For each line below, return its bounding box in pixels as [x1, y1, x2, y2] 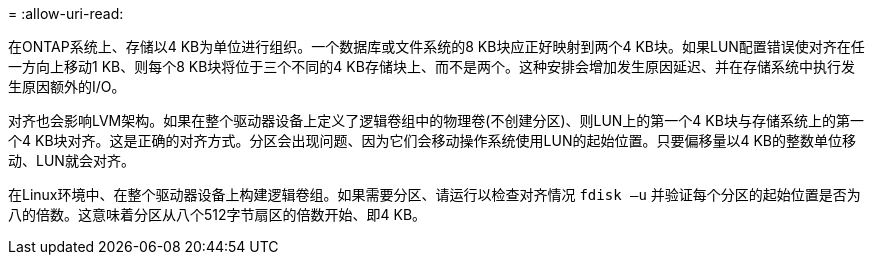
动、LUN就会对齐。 [8, 152, 135, 169]
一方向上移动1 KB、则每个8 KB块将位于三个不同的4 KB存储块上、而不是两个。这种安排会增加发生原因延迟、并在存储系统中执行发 [8, 58, 855, 75]
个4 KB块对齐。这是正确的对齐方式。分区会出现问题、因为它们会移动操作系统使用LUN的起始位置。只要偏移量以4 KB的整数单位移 [8, 132, 856, 149]
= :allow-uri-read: [8, 5, 124, 22]
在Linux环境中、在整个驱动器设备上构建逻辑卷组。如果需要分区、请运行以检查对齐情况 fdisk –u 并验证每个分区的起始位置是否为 [8, 186, 861, 203]
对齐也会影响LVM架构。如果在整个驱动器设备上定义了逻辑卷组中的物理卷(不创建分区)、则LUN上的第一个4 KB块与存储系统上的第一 [8, 112, 864, 129]
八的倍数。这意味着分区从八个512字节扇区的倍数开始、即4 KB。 [8, 206, 427, 223]
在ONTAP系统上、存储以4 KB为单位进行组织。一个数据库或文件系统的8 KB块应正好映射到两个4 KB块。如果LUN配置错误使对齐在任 [8, 38, 865, 55]
